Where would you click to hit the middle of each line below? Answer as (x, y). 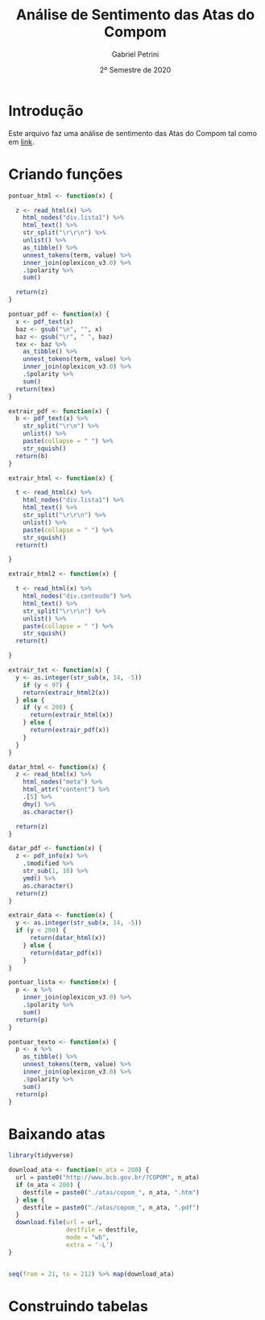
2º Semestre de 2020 (135, 69)
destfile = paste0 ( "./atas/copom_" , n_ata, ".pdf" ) (111, 1207)
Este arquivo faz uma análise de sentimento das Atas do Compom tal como (133, 133)
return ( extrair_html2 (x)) (66, 693)
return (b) (32, 456)
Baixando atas (57, 1134)
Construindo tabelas (79, 1306)
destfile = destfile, (102, 1230)
